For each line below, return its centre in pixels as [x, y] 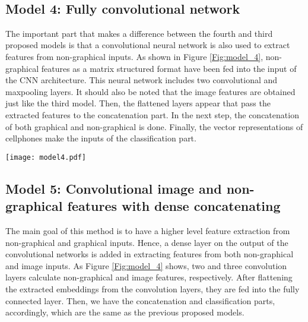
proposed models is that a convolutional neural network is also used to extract [148, 45]
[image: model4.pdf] [46, 157]
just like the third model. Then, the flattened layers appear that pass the [138, 103]
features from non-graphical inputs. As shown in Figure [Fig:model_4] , [134, 56]
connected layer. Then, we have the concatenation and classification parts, [140, 300]
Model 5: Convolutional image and [114, 188]
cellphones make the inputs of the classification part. [101, 138]
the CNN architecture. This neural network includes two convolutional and [142, 80]
